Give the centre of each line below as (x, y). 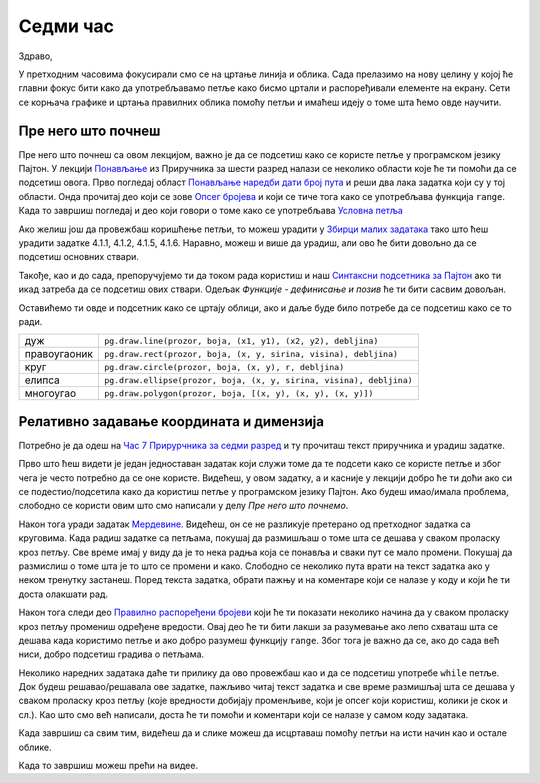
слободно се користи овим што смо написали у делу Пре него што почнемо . (183, 506)
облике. (35, 747)
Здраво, (36, 56)
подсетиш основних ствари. (79, 257)
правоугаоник (59, 354)
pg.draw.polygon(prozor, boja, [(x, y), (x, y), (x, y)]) (238, 393)
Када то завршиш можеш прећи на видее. (108, 766)
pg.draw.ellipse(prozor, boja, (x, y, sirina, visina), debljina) (258, 380)
